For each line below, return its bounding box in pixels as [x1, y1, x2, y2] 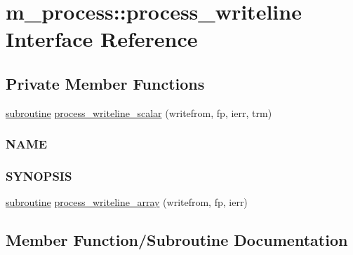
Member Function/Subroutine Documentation [6, 229, 348, 251]
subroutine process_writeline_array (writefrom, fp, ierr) [6, 195, 248, 209]
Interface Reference [6, 25, 198, 53]
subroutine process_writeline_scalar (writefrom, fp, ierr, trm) [6, 105, 272, 120]
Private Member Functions [6, 72, 205, 94]
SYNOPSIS [6, 167, 72, 185]
